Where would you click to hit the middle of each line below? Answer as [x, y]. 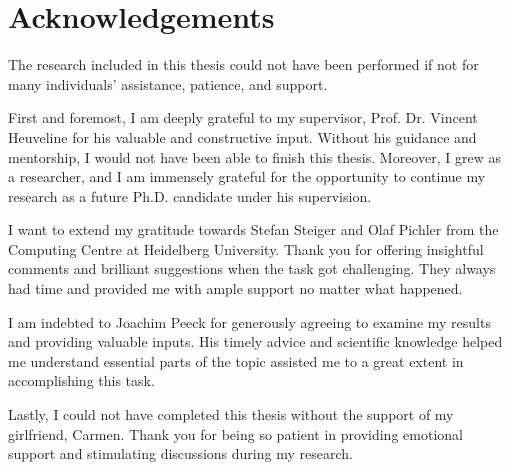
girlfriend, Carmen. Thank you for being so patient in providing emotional [235, 433]
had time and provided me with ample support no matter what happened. [235, 288]
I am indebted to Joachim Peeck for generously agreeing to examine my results [249, 321]
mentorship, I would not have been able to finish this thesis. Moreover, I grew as [254, 156]
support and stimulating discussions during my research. [180, 453]
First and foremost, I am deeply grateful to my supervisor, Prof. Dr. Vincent [243, 117]
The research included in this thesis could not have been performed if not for [243, 64]
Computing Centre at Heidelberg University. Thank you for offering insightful [246, 248]
